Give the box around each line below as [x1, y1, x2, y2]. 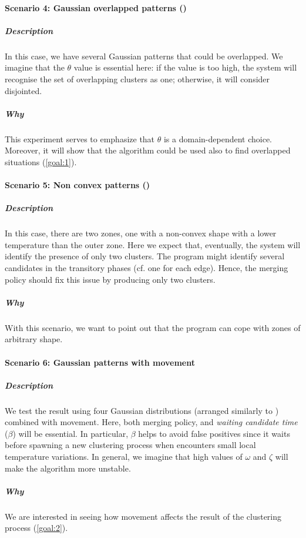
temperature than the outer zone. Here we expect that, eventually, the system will [5, 238, 301, 250]
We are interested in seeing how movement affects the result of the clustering [5, 510, 282, 522]
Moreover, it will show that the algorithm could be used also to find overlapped [5, 144, 291, 156]
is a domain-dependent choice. [163, 132, 272, 145]
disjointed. [5, 84, 42, 96]
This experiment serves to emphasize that [5, 132, 155, 145]
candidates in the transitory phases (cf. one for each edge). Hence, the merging [5, 262, 288, 273]
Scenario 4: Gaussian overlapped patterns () [5, 1, 187, 14]
